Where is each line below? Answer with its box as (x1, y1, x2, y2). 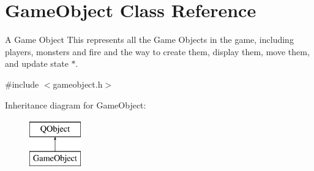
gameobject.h (53, 77, 103, 90)
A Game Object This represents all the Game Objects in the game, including (5, 33, 294, 46)
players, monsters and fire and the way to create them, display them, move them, (5, 45, 310, 58)
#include (5, 77, 39, 90)
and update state (5, 57, 69, 70)
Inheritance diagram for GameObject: (5, 98, 146, 111)
